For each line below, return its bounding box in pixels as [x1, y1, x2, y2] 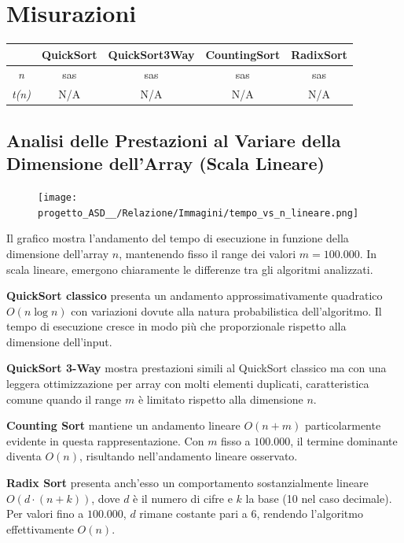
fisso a [221, 432, 251, 449]
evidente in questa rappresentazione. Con [6, 432, 204, 449]
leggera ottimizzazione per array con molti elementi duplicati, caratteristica [6, 375, 369, 392]
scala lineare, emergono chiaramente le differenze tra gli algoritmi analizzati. [6, 260, 373, 277]
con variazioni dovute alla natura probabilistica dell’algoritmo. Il [71, 302, 382, 319]
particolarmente [305, 417, 381, 434]
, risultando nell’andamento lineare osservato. [79, 448, 298, 464]
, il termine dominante [290, 432, 398, 449]
